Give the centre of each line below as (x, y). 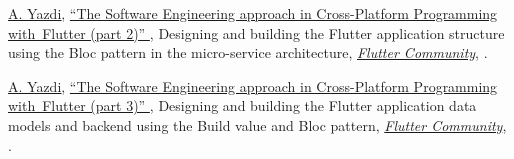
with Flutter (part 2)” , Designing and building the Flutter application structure (256, 32)
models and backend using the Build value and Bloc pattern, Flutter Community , (257, 124)
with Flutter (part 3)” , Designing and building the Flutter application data (242, 105)
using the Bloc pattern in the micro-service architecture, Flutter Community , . (248, 52)
